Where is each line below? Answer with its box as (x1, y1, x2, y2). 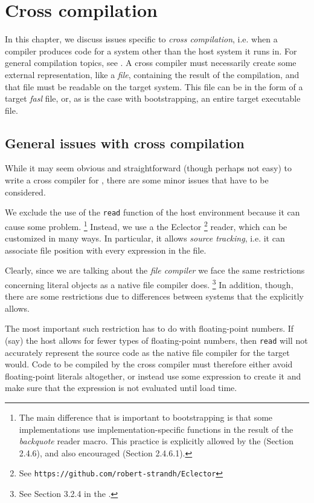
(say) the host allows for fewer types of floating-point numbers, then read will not (5, 334, 308, 346)
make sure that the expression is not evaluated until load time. (5, 381, 237, 394)
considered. (5, 185, 46, 198)
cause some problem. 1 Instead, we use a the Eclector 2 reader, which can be (5, 218, 287, 232)
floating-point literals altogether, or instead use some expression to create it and (5, 369, 301, 382)
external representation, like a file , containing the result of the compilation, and (5, 68, 300, 81)
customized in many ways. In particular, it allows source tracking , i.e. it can (5, 232, 285, 245)
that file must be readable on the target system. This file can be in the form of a (5, 80, 303, 93)
